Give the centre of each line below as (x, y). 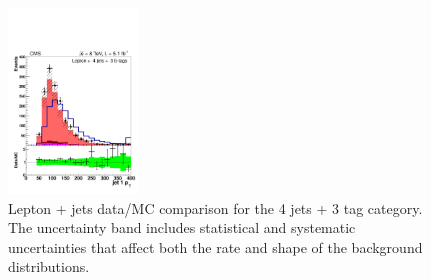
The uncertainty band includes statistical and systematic (182, 227)
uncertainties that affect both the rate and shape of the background (215, 246)
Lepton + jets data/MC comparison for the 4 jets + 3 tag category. (215, 207)
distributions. (49, 266)
